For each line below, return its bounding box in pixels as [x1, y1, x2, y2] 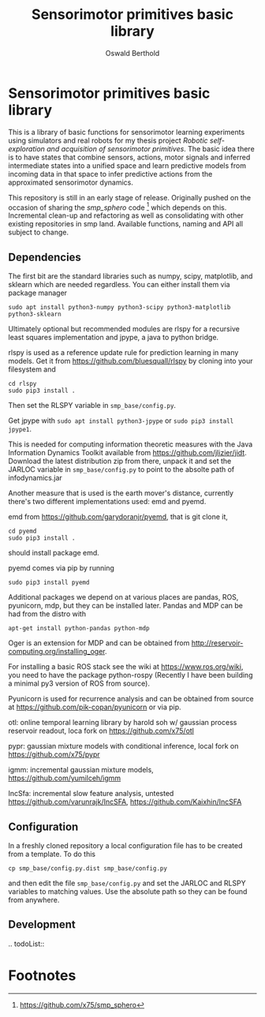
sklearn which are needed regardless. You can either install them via [8, 280, 230, 290]
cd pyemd [8, 527, 37, 536]
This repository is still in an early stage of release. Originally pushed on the [8, 193, 251, 202]
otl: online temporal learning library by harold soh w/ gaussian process [8, 718, 237, 727]
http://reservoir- [191, 638, 244, 648]
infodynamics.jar [8, 473, 63, 483]
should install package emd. [8, 548, 100, 558]
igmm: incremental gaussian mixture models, [8, 765, 154, 775]
